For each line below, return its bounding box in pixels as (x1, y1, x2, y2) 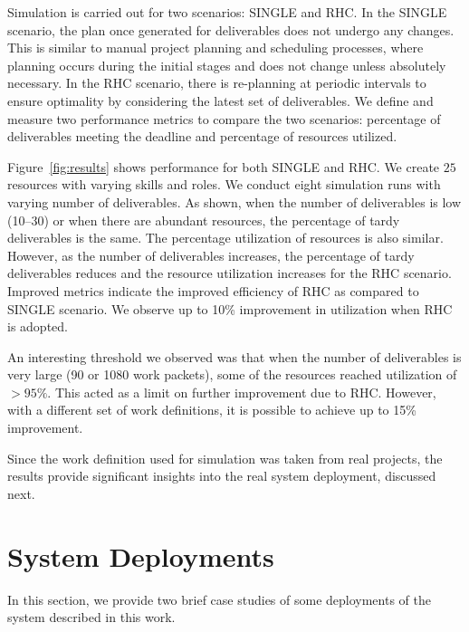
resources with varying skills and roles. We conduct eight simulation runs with (7, 175, 441, 194)
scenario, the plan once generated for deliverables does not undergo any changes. (7, 20, 455, 39)
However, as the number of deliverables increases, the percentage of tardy (7, 245, 415, 264)
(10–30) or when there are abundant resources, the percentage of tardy (7, 210, 400, 229)
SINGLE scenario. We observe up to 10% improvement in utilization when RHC (7, 299, 453, 318)
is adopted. (7, 317, 68, 336)
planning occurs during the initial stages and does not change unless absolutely (7, 55, 446, 74)
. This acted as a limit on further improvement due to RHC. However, (47, 382, 436, 401)
